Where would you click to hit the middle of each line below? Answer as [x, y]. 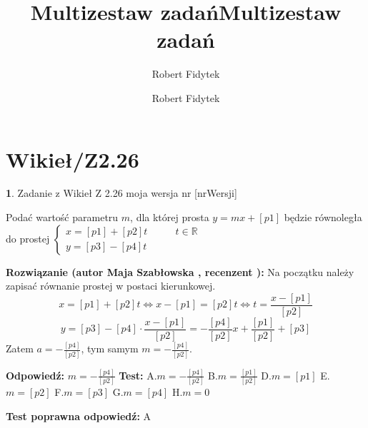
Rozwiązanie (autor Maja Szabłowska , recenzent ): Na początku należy [180, 271]
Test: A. [138, 375]
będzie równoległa [323, 217]
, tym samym [110, 348]
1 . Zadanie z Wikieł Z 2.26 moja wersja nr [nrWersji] [121, 193]
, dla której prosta [170, 217]
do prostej [28, 238]
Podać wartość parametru [62, 217]
